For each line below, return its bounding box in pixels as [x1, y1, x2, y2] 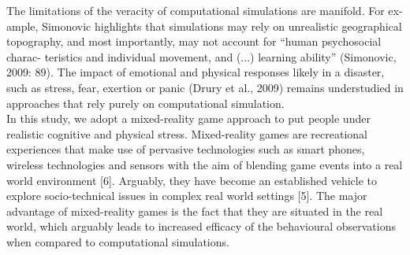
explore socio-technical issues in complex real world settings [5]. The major [6, 187, 367, 204]
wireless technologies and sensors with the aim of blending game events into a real [6, 156, 403, 172]
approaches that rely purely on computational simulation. [6, 94, 285, 111]
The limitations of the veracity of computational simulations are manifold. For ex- [6, 2, 403, 18]
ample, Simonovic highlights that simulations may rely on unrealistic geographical [6, 17, 402, 34]
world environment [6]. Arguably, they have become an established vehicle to [6, 172, 378, 188]
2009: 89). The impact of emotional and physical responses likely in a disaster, [6, 64, 385, 80]
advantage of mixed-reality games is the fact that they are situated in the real [6, 202, 383, 219]
